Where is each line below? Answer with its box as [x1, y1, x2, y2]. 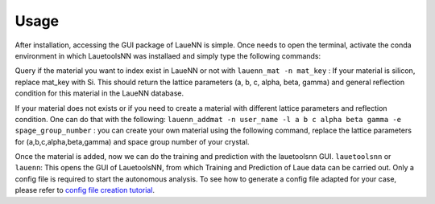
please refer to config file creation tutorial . [14, 186, 155, 195]
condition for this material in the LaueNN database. [14, 88, 184, 98]
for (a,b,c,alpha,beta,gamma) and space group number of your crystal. [14, 137, 250, 146]
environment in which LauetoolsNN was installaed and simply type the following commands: [14, 51, 321, 60]
